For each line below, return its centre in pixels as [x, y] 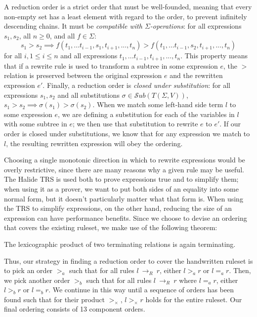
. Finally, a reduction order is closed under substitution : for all [136, 85]
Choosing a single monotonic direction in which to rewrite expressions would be [125, 160]
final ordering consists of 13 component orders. [75, 309]
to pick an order [28, 270]
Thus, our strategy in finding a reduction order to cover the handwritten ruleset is [128, 260]
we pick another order [37, 280]
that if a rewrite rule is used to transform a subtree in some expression [111, 65]
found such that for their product [55, 299]
